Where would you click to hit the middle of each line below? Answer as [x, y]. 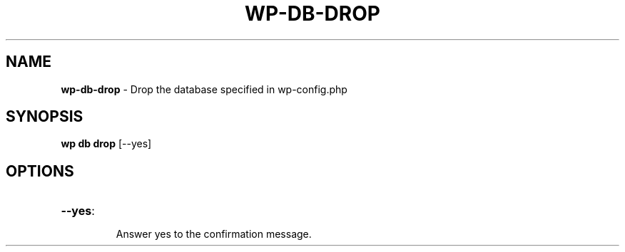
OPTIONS [40, 171]
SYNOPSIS [45, 117]
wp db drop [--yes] [106, 144]
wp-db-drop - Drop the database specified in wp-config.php [204, 89]
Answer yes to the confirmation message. [214, 234]
